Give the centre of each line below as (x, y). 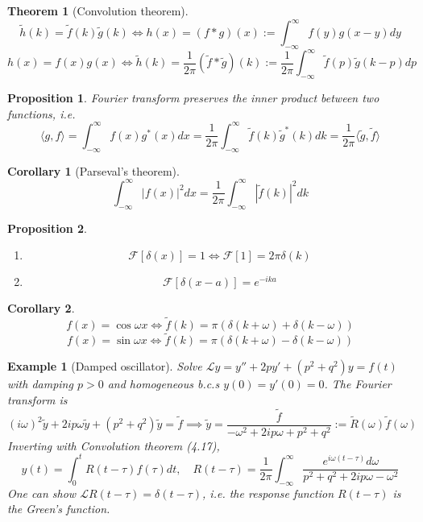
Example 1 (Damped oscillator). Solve (105, 366)
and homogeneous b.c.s (164, 384)
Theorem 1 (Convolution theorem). (98, 10)
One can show (42, 493)
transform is (37, 399)
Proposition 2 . (47, 228)
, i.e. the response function (268, 493)
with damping (40, 384)
